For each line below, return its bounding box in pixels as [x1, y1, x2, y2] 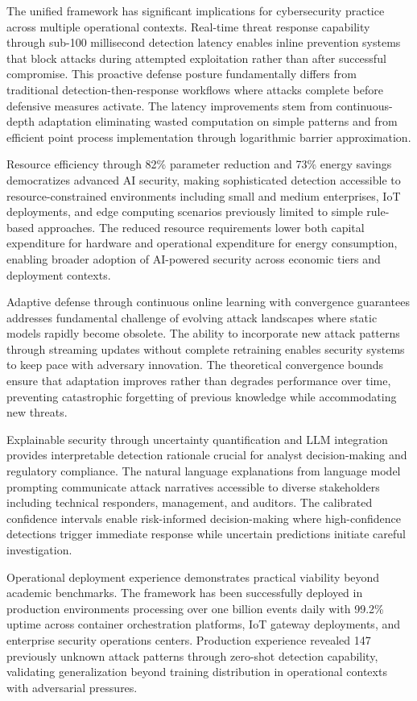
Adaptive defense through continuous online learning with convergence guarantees [6, 293, 410, 310]
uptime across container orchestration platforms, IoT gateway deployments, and [6, 616, 401, 633]
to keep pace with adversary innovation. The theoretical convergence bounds [6, 356, 384, 373]
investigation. [6, 541, 72, 558]
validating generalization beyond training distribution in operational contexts [6, 663, 387, 680]
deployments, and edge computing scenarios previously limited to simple [6, 203, 363, 220]
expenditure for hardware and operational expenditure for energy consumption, [6, 234, 398, 251]
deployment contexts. [6, 266, 111, 283]
